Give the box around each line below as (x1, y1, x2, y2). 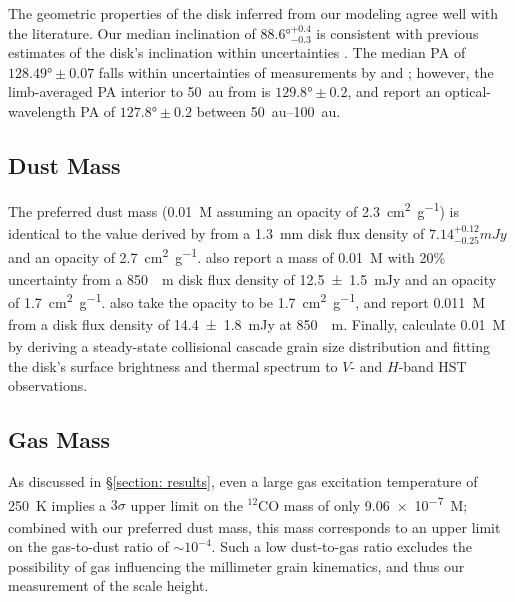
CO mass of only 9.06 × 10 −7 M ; (258, 491, 468, 515)
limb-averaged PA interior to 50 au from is (8, 81, 271, 102)
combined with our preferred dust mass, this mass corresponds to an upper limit (8, 516, 501, 537)
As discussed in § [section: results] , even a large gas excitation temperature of (8, 471, 478, 492)
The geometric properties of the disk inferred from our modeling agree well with (8, 3, 499, 23)
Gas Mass (8, 424, 111, 455)
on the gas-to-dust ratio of (8, 536, 169, 557)
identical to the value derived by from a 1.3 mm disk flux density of (8, 222, 425, 243)
